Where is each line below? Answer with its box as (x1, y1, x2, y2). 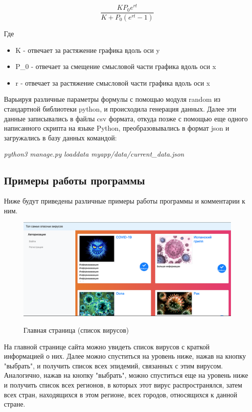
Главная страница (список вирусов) (23, 325, 129, 335)
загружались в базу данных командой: (4, 132, 117, 142)
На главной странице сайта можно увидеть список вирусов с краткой (4, 341, 210, 351)
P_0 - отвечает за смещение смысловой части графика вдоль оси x (15, 61, 216, 71)
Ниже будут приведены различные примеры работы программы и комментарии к (4, 196, 246, 206)
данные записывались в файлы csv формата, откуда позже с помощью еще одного (4, 113, 248, 123)
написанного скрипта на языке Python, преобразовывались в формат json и (4, 123, 229, 133)
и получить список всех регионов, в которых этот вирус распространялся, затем (4, 380, 242, 389)
